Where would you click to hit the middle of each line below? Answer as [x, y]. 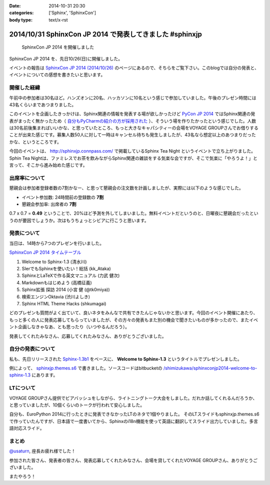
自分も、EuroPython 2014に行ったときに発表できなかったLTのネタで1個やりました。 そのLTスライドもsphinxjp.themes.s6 [134, 414]
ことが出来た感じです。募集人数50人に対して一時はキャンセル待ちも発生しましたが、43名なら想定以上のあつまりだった [132, 135]
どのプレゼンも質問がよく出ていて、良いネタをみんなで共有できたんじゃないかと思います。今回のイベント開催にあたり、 [133, 313]
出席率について [27, 178]
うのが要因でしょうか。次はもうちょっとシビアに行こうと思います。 [79, 220]
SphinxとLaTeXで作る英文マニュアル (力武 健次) [71, 276]
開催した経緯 [25, 88]
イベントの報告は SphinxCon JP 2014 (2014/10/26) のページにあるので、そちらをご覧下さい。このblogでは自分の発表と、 [134, 68]
